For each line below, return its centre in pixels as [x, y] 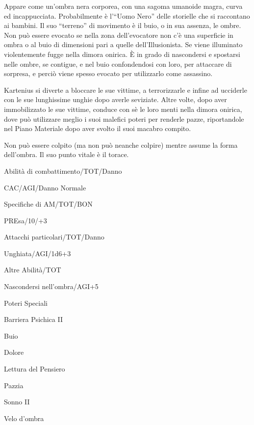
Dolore [14, 352]
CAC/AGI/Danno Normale [45, 187]
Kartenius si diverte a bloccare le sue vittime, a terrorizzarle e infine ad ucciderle [126, 90]
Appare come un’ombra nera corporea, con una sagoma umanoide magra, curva [123, 6]
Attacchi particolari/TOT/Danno [54, 237]
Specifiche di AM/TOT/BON [48, 204]
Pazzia [14, 385]
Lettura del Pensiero [35, 369]
